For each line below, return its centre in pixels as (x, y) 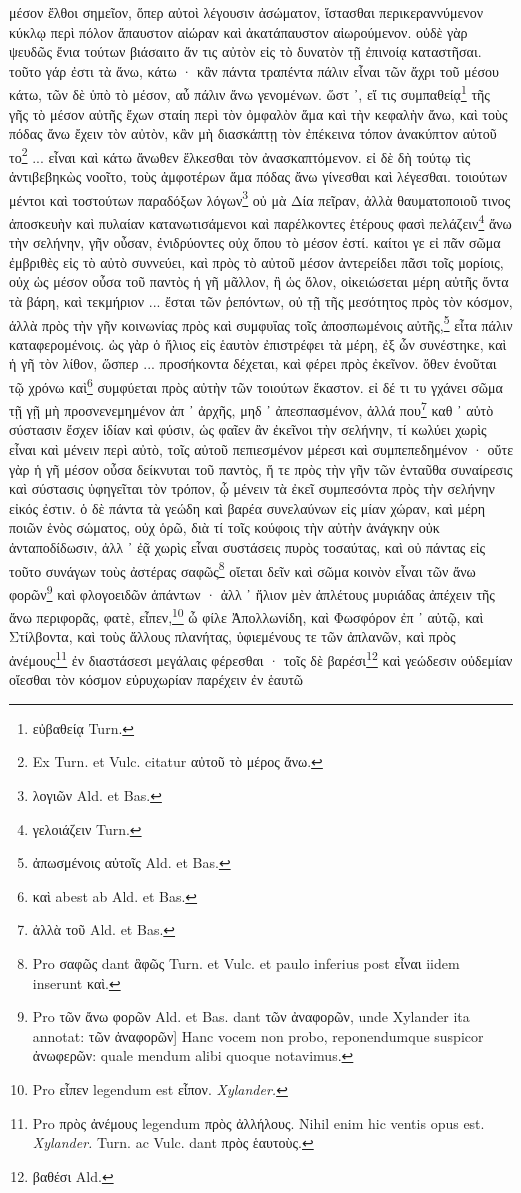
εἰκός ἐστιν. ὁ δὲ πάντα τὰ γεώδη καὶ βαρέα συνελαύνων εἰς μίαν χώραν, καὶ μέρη (247, 507)
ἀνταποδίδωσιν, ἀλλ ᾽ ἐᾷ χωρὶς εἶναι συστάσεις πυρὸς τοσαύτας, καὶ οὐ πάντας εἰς (247, 547)
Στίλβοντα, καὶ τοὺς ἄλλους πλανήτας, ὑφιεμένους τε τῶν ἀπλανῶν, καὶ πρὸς (232, 636)
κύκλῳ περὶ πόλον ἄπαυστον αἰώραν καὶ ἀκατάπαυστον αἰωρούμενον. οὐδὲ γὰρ (238, 31)
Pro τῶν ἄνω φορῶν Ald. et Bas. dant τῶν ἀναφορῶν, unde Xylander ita (251, 1016)
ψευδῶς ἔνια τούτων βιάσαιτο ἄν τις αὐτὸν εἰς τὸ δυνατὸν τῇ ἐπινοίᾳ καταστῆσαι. (245, 51)
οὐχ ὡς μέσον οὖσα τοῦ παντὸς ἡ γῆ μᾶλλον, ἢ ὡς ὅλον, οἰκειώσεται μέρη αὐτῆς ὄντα (259, 281)
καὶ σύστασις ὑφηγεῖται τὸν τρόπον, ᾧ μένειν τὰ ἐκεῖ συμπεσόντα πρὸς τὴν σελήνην (252, 488)
